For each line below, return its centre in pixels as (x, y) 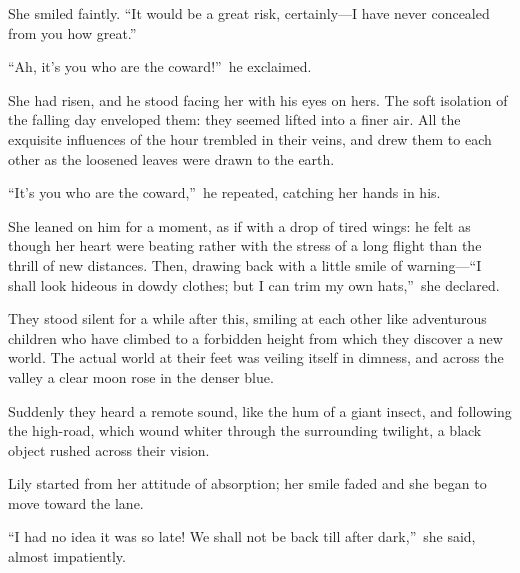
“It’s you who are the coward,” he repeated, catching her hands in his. (224, 192)
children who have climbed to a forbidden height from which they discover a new (255, 337)
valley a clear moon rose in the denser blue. (141, 376)
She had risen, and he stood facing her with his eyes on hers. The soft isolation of (258, 99)
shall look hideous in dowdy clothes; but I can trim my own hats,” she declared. (254, 284)
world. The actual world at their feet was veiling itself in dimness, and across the (256, 357)
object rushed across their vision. (109, 449)
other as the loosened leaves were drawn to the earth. (171, 158)
